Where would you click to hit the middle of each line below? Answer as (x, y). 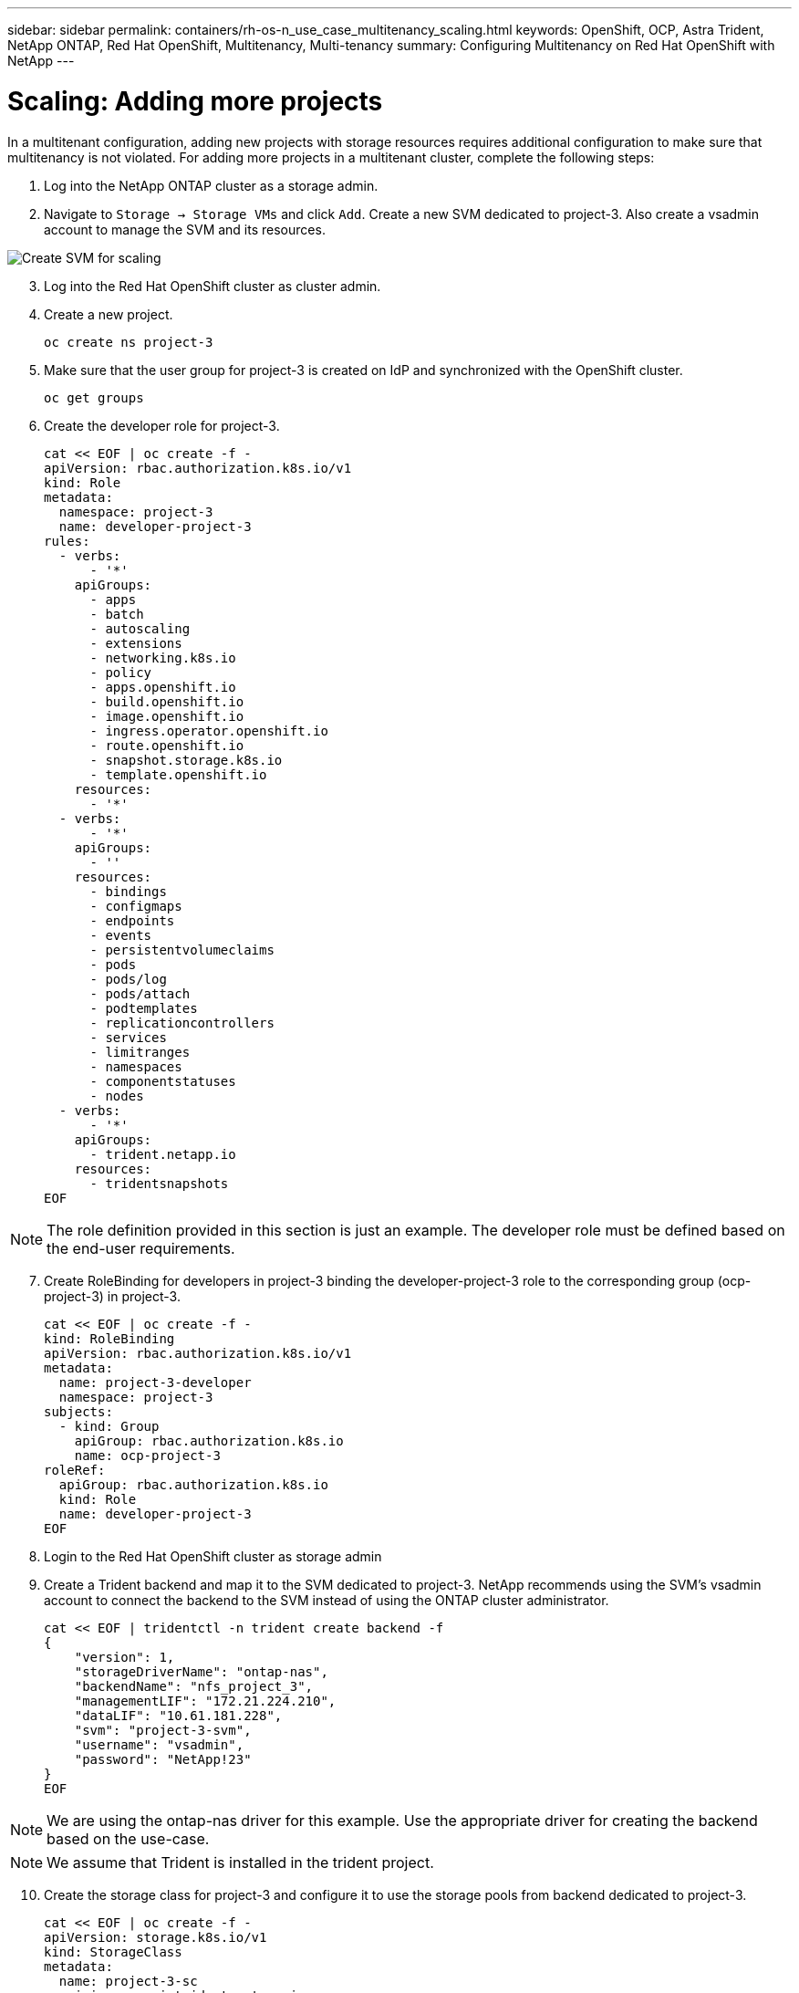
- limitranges (140, 1052)
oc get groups (94, 397)
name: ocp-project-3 (147, 1455)
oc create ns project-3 (129, 342)
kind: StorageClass (113, 1951)
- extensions (136, 643)
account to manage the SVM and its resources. (185, 229)
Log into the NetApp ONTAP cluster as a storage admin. (211, 185)
